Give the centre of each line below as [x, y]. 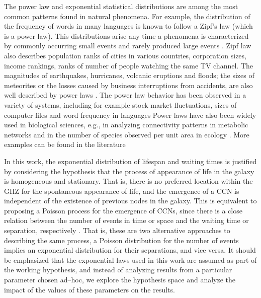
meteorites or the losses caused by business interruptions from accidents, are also [128, 85]
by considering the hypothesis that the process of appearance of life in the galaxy [129, 171]
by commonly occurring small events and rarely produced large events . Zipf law [128, 46]
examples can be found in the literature [65, 144]
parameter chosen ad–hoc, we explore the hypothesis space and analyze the [120, 280]
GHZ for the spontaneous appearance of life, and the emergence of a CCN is [122, 191]
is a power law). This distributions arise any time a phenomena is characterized [126, 35]
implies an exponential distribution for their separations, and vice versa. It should [130, 250]
